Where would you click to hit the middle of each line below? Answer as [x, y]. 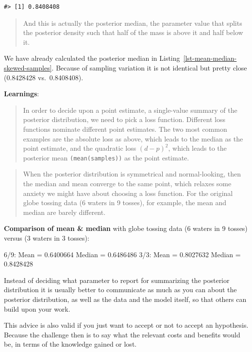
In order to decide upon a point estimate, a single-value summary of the [130, 110]
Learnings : [22, 94]
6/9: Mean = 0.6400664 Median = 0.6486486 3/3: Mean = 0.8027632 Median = [122, 254]
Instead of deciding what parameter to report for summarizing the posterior [117, 280]
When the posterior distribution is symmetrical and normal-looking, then [132, 174]
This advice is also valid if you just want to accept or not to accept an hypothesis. [126, 325]
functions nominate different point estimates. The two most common [125, 129]
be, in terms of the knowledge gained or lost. [70, 344]
